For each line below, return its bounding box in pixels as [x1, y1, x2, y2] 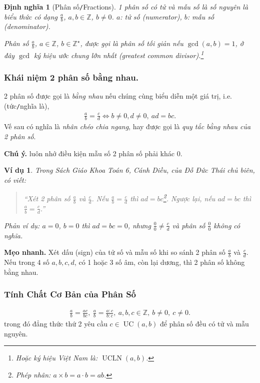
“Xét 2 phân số [23, 193, 70, 204]
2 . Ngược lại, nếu [163, 192, 215, 204]
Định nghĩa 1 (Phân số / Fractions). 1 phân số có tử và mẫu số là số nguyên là [4, 2, 248, 12]
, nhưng [127, 220, 151, 230]
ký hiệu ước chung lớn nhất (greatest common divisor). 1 [33, 48, 204, 60]
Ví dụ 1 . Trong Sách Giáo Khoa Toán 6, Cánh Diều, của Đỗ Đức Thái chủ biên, [4, 165, 255, 175]
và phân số [172, 220, 205, 230]
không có [213, 220, 240, 230]
